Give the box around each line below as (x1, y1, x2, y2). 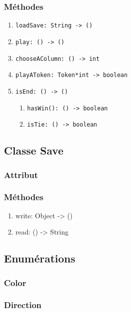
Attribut (4, 168, 38, 181)
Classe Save (4, 143, 64, 158)
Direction (4, 299, 42, 311)
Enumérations (4, 251, 76, 266)
